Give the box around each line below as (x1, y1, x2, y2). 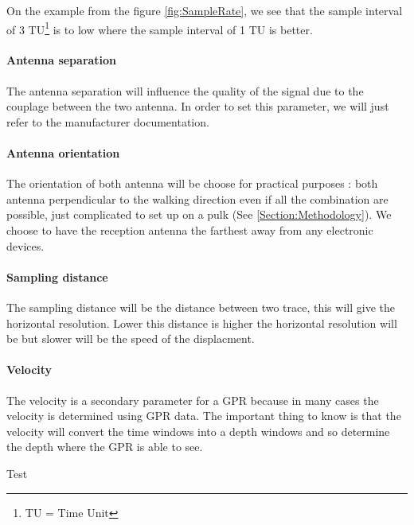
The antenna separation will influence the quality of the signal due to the (6, 82, 364, 99)
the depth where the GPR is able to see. (6, 438, 203, 455)
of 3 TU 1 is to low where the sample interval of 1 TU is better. (6, 18, 313, 37)
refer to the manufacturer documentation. (6, 113, 209, 130)
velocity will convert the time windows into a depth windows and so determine (6, 422, 390, 439)
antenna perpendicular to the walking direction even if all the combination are (6, 190, 389, 207)
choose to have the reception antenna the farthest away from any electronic (6, 222, 373, 238)
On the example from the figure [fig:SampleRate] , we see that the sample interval (6, 2, 403, 18)
